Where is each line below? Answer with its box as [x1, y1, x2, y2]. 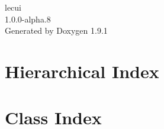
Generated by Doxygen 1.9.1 [5, 24, 108, 37]
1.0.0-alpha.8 [5, 12, 51, 25]
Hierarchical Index [5, 59, 159, 83]
